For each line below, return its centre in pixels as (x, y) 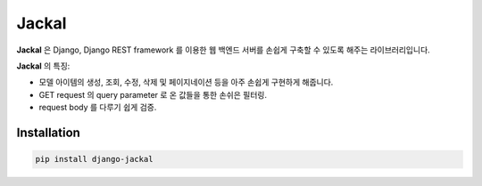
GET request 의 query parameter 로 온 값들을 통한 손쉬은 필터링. (153, 94)
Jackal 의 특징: (43, 66)
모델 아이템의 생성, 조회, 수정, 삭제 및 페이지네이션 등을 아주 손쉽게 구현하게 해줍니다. (186, 82)
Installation (48, 132)
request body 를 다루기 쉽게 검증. (98, 108)
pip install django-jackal (94, 159)
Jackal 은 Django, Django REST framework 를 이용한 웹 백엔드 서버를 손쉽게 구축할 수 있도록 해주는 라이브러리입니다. (223, 50)
